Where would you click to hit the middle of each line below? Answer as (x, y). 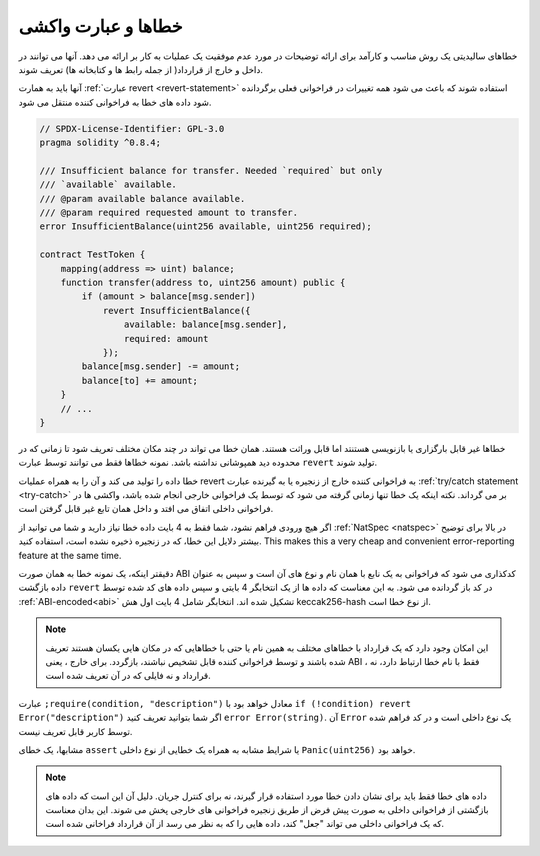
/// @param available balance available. (142, 198)
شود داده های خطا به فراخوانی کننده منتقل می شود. (115, 102)
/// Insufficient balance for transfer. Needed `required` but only (211, 170)
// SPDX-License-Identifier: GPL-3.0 (132, 128)
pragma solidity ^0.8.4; (100, 143)
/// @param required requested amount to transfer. (169, 213)
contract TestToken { (92, 254)
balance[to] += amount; (140, 380)
